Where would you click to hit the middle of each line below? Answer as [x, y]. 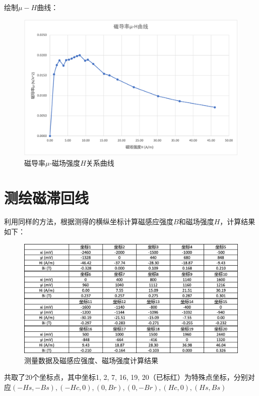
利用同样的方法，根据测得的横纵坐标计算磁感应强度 [89, 221]
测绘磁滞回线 [47, 197]
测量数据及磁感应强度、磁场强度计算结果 [91, 360]
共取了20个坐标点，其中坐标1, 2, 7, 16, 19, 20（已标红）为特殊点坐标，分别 [126, 377]
